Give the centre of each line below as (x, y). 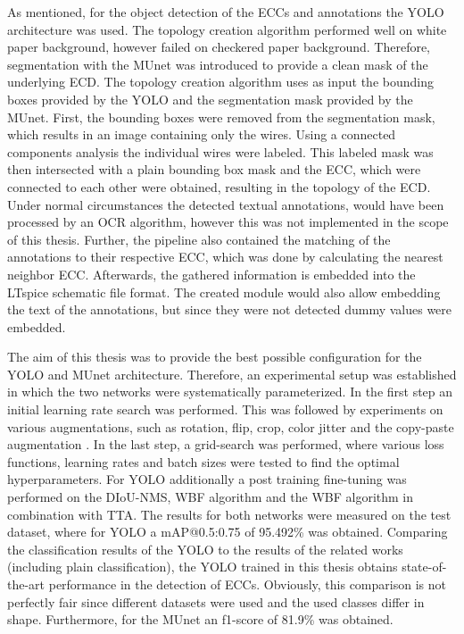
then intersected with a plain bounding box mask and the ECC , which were (214, 169)
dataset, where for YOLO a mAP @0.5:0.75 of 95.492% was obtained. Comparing (228, 532)
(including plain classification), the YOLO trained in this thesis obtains (203, 567)
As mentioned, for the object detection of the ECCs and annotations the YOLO (226, 12)
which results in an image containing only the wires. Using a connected (202, 134)
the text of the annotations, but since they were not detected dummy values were (230, 309)
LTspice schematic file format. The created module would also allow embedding (224, 292)
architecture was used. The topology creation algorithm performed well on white (227, 29)
